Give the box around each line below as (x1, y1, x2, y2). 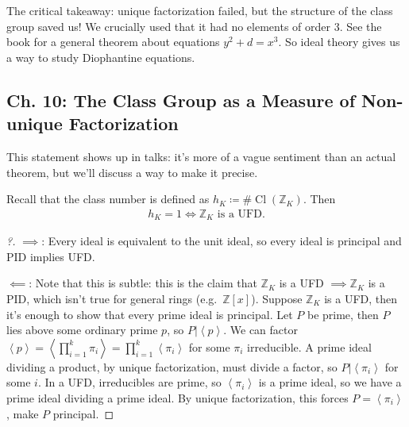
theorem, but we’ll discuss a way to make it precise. (6, 163, 258, 180)
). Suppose (251, 290, 303, 307)
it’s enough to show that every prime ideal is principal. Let (6, 306, 293, 322)
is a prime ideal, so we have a (258, 374, 402, 390)
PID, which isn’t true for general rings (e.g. (6, 290, 218, 307)
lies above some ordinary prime (6, 321, 158, 338)
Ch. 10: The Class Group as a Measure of (6, 87, 356, 112)
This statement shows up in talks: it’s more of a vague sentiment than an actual (6, 148, 396, 164)
